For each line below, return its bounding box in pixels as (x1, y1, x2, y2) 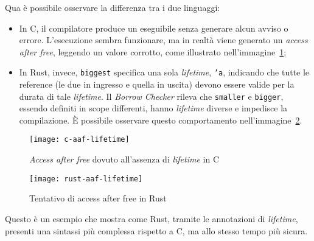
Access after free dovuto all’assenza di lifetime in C (29, 153, 220, 166)
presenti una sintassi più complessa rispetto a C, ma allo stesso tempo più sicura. (5, 224, 308, 237)
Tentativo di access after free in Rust (29, 192, 167, 204)
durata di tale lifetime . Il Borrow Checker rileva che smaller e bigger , (19, 89, 284, 102)
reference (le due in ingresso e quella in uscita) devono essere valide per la (19, 78, 295, 91)
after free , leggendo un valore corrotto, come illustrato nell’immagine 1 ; (19, 45, 287, 58)
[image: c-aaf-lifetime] (29, 135, 130, 144)
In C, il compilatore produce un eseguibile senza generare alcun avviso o (19, 21, 288, 34)
